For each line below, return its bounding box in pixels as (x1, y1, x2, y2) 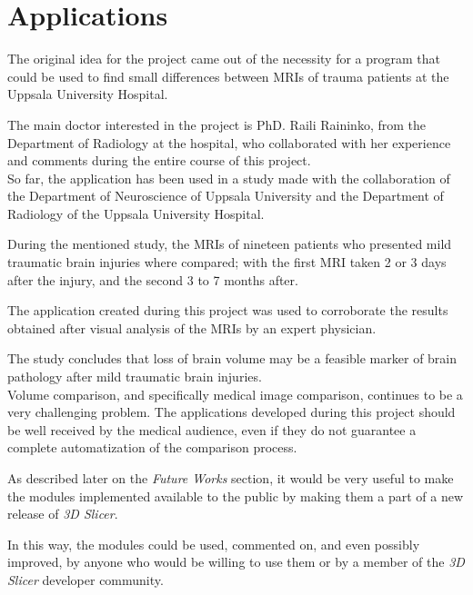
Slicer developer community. (7, 570, 164, 589)
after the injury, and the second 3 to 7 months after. (7, 270, 298, 289)
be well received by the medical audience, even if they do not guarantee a (7, 420, 417, 439)
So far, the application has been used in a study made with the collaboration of (7, 168, 450, 187)
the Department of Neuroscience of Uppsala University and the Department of (7, 186, 444, 205)
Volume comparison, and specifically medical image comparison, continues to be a (7, 384, 463, 403)
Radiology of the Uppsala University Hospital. (7, 203, 265, 223)
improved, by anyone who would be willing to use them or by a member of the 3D (7, 552, 465, 571)
